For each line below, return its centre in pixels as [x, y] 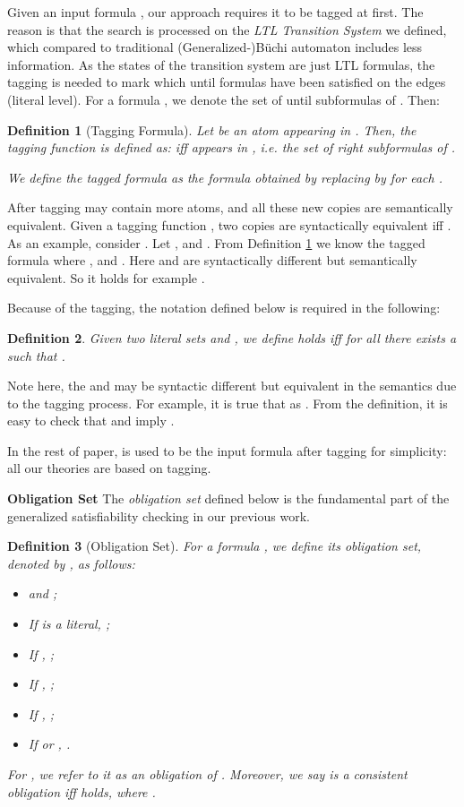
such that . [36, 355]
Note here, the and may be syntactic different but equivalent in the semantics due [232, 386]
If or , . [49, 744]
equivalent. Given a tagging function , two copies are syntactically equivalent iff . [229, 224]
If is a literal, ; [69, 624]
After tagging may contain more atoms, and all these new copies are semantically [230, 207]
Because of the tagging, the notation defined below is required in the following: [224, 308]
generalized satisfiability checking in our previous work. [159, 515]
